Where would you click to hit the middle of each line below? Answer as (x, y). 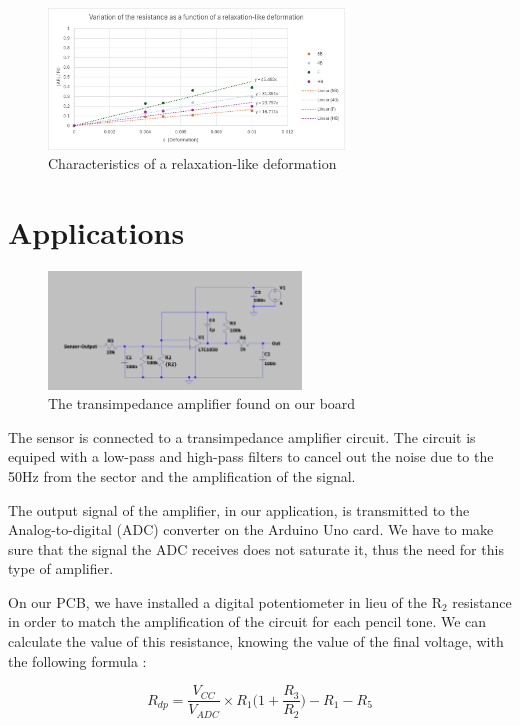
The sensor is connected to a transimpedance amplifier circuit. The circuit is (242, 436)
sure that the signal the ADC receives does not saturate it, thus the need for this (256, 548)
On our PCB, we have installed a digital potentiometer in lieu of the (217, 601)
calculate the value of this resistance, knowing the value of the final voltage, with (256, 641)
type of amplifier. (61, 568)
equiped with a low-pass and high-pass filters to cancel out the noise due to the (251, 456)
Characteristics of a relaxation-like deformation (192, 163)
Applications (96, 232)
